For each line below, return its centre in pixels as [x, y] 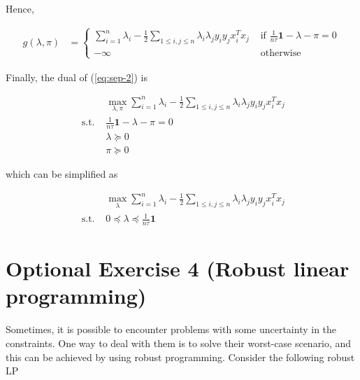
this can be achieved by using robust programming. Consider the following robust [180, 357]
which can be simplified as [62, 174]
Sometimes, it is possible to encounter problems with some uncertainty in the [171, 329]
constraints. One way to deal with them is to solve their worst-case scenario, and [179, 343]
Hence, [20, 8]
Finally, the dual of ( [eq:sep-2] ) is [77, 77]
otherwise [281, 54]
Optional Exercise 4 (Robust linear [178, 268]
